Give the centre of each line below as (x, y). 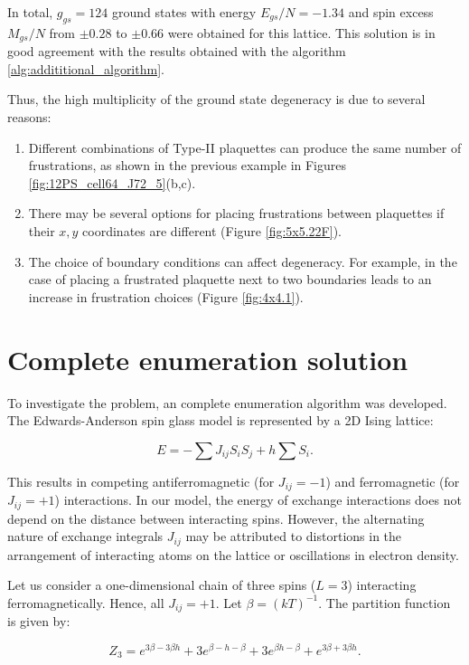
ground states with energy (184, 12)
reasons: (29, 117)
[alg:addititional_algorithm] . (86, 68)
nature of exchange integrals (85, 536)
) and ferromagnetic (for (393, 481)
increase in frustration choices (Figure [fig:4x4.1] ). (166, 296)
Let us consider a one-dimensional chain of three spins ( (162, 585)
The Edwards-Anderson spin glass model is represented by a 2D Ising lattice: (220, 420)
